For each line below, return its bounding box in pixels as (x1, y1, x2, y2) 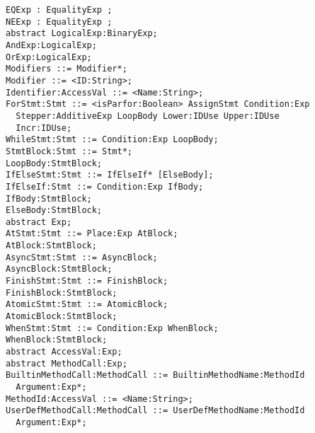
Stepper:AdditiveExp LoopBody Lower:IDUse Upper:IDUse (16, 110, 280, 121)
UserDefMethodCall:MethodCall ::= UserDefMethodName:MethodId (6, 405, 305, 416)
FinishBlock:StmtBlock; (6, 287, 118, 298)
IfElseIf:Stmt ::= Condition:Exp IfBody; (6, 181, 204, 192)
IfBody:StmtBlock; (6, 193, 92, 204)
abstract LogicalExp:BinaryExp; (6, 28, 158, 39)
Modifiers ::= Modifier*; (6, 64, 127, 74)
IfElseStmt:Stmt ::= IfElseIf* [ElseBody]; (6, 170, 214, 180)
